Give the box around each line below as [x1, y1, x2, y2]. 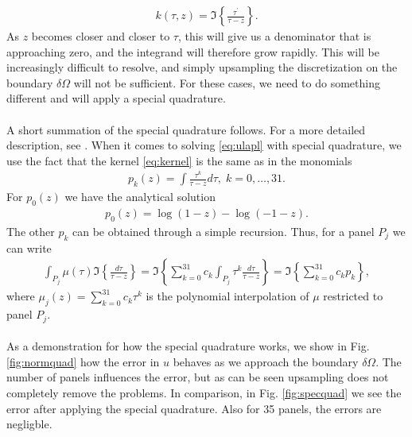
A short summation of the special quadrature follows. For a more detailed [6, 121, 366, 137]
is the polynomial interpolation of [146, 288, 309, 304]
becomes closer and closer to [31, 28, 170, 44]
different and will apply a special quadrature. [6, 90, 226, 106]
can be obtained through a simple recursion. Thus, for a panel [72, 222, 375, 239]
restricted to [323, 288, 383, 304]
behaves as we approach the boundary [173, 353, 359, 369]
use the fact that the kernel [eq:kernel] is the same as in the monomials [6, 152, 352, 168]
